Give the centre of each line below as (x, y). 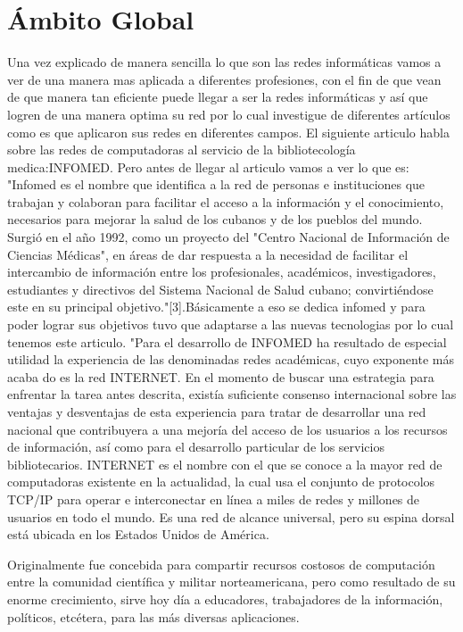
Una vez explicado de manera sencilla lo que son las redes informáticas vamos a (224, 62)
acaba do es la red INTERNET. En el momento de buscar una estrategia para (221, 376)
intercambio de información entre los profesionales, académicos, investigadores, (222, 272)
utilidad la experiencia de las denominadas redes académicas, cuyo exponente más (231, 359)
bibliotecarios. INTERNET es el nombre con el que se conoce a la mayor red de (225, 464)
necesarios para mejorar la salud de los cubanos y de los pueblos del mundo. (215, 219)
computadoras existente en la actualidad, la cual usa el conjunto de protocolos (221, 482)
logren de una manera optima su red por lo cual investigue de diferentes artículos (229, 114)
